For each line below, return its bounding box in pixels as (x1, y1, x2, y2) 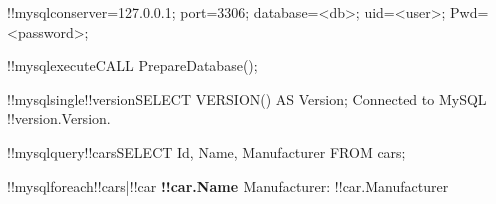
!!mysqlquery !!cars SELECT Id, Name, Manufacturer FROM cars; (7, 141, 406, 162)
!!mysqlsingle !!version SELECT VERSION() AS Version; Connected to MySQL (7, 88, 487, 109)
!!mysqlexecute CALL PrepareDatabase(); (7, 55, 258, 76)
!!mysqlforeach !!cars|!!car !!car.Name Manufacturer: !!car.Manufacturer (7, 175, 449, 196)
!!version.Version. (7, 108, 111, 129)
